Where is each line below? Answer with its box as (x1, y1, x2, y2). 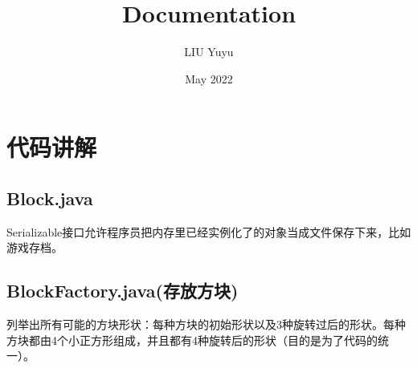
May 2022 (185, 70, 233, 87)
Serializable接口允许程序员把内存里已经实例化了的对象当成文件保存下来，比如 (6, 223, 411, 240)
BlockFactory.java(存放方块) (6, 278, 239, 303)
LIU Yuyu (184, 43, 234, 60)
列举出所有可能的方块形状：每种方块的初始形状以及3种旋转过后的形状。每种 (6, 316, 406, 333)
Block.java (6, 185, 93, 210)
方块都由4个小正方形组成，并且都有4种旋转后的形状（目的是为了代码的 (6, 331, 378, 348)
